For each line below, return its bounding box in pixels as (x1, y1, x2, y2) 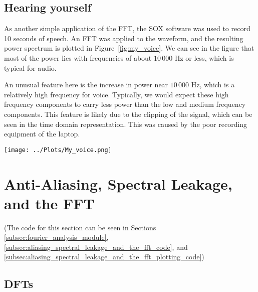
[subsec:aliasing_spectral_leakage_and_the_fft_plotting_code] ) (4, 251, 204, 262)
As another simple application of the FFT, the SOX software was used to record (4, 23, 250, 34)
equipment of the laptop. (4, 128, 80, 139)
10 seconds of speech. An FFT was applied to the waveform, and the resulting (4, 33, 243, 43)
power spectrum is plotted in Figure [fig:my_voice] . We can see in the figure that (4, 43, 254, 53)
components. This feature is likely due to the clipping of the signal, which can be (4, 108, 252, 119)
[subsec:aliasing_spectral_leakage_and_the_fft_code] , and (4, 241, 188, 252)
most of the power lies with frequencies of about (4, 52, 152, 63)
